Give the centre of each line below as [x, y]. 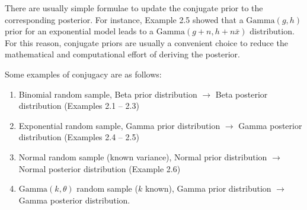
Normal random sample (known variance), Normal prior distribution [143, 156]
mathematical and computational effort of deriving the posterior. [122, 54]
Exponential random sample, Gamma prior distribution [119, 125]
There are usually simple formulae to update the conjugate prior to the [134, 8]
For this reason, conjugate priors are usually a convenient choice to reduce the [146, 42]
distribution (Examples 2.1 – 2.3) [79, 106]
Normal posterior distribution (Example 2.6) [100, 168]
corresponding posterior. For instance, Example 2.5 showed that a [124, 19]
